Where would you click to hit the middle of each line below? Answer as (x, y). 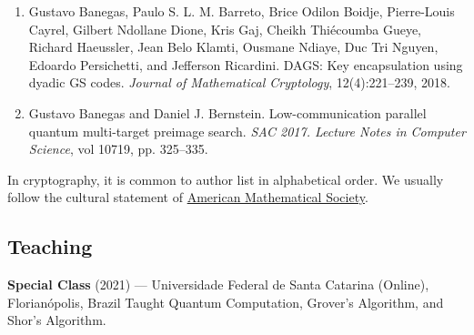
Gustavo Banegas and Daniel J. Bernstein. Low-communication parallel (227, 112)
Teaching (50, 246)
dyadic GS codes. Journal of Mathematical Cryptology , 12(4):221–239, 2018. (240, 82)
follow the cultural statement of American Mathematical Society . (188, 197)
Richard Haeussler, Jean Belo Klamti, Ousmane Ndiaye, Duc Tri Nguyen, (233, 47)
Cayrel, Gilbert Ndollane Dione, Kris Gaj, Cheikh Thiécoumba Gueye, (225, 29)
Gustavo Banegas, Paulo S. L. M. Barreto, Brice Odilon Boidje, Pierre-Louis (242, 11)
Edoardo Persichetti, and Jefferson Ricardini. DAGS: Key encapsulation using (246, 64)
